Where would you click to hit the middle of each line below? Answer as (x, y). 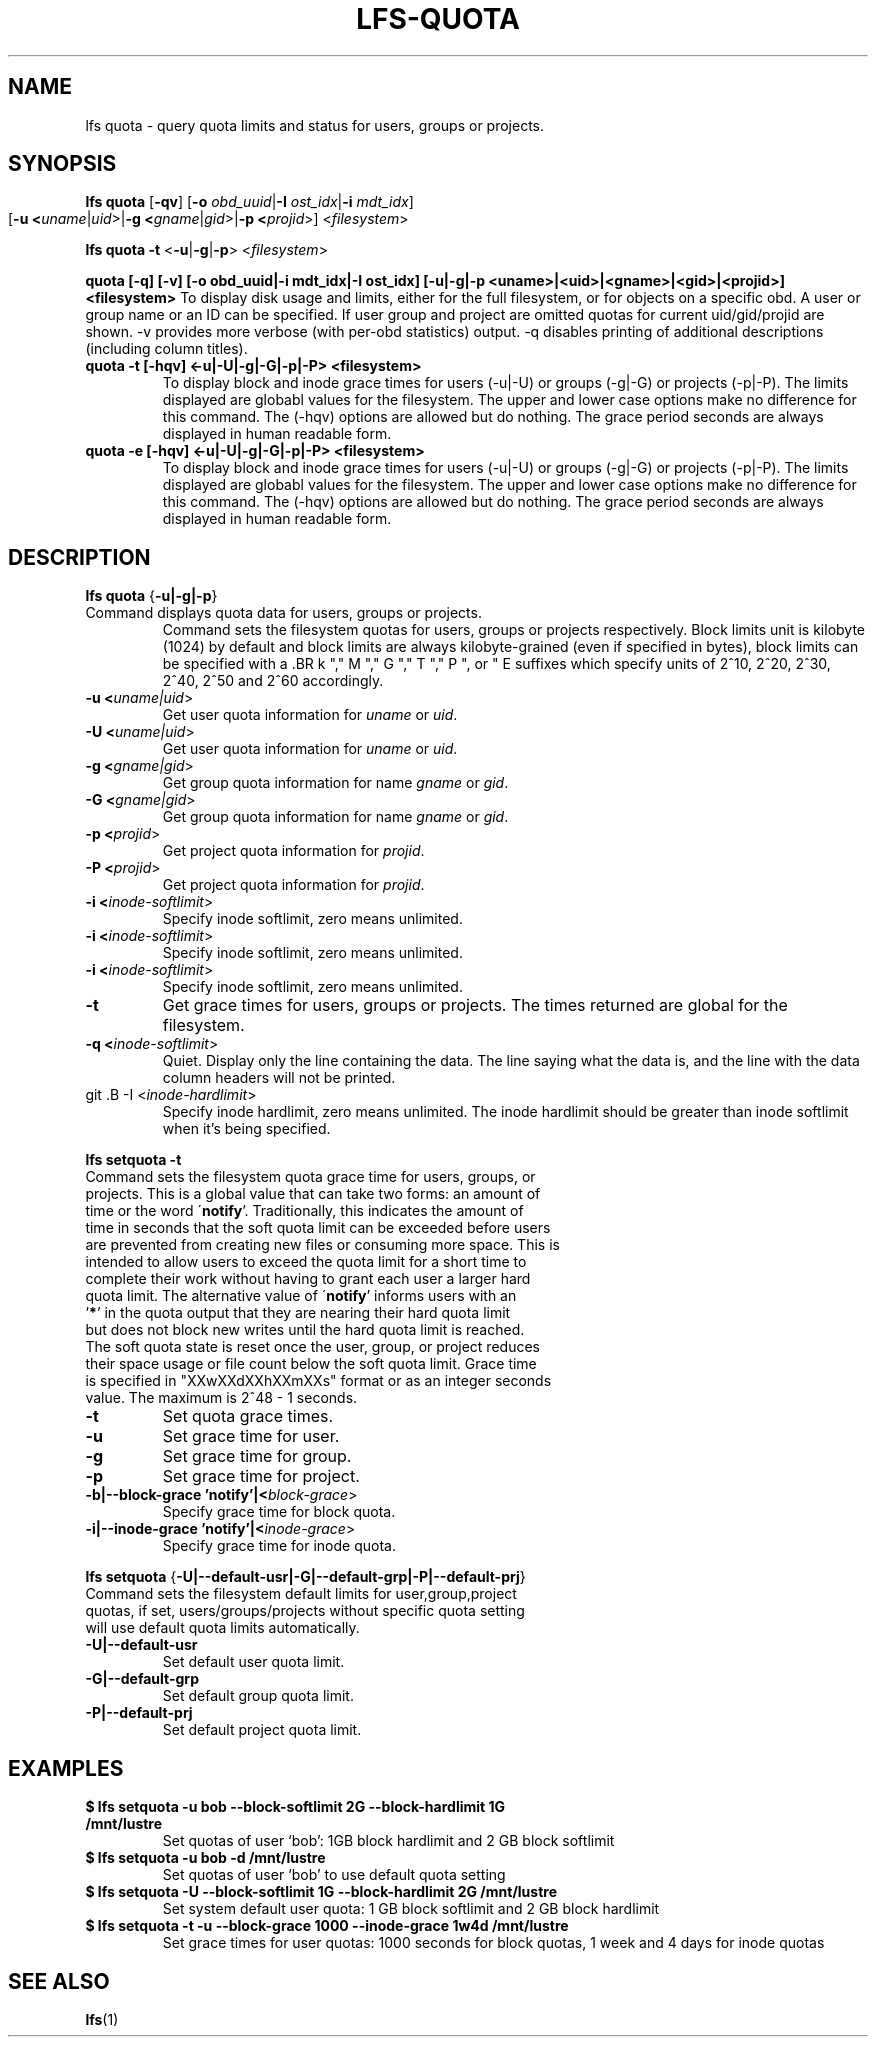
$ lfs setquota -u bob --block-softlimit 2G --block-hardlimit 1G (295, 1807)
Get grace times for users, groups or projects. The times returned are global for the (475, 1005)
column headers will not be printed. (279, 1078)
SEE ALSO (59, 1981)
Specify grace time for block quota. (279, 1512)
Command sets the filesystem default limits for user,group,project (301, 1594)
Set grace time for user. (251, 1436)
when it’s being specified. (246, 1129)
